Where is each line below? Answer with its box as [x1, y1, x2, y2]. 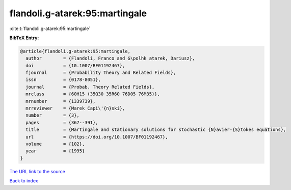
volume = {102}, [25, 141, 85, 147]
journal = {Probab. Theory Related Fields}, [25, 84, 155, 90]
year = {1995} [25, 148, 85, 154]
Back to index [9, 178, 38, 184]
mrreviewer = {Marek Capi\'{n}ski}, [25, 105, 125, 112]
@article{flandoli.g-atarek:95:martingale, [20, 48, 131, 54]
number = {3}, [25, 113, 80, 118]
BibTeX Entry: [9, 35, 39, 41]
